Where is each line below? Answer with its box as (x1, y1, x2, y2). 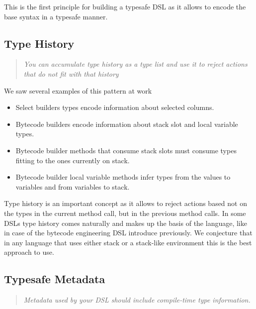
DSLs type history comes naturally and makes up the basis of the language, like (4, 217, 247, 228)
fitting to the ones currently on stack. (15, 155, 130, 165)
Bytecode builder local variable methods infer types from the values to (15, 172, 231, 182)
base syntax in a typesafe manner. (4, 11, 108, 21)
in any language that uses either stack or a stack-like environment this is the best (4, 237, 252, 247)
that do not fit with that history (23, 68, 119, 79)
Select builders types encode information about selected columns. (15, 102, 214, 112)
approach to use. (4, 247, 54, 257)
